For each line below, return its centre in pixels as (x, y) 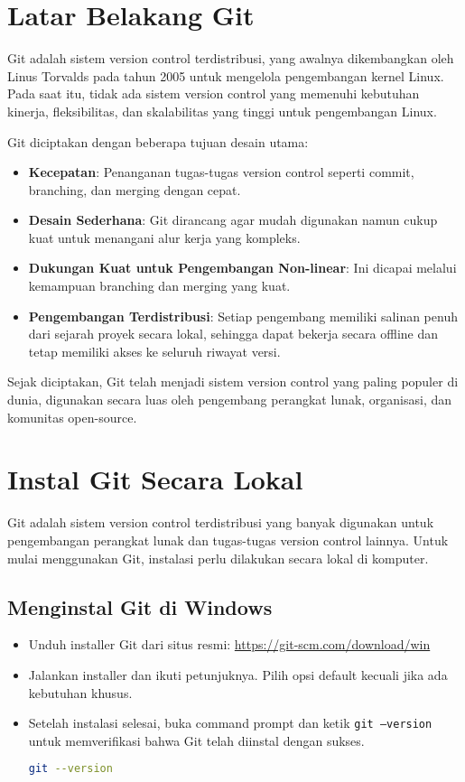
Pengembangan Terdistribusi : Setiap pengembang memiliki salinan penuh (243, 316)
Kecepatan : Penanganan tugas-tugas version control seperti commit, (221, 172)
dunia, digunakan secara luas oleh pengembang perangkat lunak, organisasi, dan (230, 400)
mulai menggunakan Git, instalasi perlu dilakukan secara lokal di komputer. (218, 558)
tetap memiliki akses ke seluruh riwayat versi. (154, 351)
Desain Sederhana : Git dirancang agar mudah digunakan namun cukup (233, 220)
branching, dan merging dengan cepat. (135, 189)
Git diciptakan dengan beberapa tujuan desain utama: (158, 141)
